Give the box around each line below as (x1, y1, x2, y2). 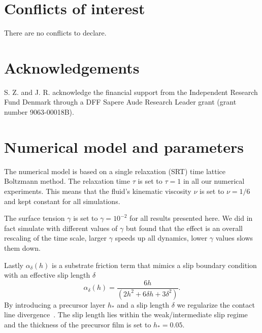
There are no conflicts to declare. (4, 27, 107, 38)
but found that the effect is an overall (125, 222, 243, 233)
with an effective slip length (4, 270, 90, 280)
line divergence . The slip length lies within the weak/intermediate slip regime (4, 309, 248, 320)
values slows (215, 232, 253, 243)
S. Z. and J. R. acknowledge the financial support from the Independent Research (4, 86, 258, 97)
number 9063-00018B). (4, 107, 74, 117)
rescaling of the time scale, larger (4, 232, 107, 243)
